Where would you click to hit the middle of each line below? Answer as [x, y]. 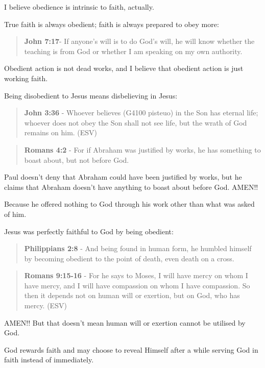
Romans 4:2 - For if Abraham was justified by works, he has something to [142, 149]
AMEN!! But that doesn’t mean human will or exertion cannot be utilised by [125, 322]
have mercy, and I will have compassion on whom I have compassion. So [137, 285]
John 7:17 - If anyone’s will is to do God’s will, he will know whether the [139, 41]
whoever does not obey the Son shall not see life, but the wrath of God [136, 122]
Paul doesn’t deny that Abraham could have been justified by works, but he [123, 177]
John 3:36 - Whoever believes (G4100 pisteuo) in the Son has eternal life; [141, 113]
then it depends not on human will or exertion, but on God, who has [132, 295]
